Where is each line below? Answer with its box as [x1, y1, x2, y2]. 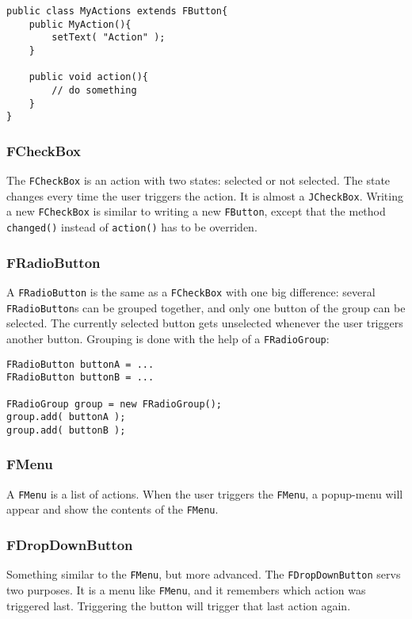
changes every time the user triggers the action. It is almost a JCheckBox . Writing [6, 187, 403, 204]
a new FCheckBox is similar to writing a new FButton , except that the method [6, 203, 386, 220]
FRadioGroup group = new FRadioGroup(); [6, 398, 223, 410]
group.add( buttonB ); [6, 424, 126, 436]
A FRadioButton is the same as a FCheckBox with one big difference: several [6, 283, 376, 300]
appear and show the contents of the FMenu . [6, 501, 219, 518]
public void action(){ [29, 71, 148, 83]
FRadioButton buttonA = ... [6, 358, 154, 370]
